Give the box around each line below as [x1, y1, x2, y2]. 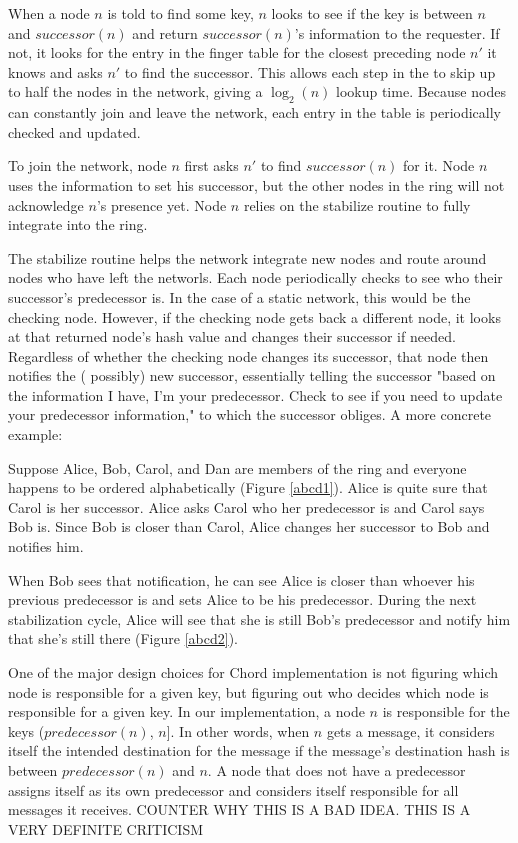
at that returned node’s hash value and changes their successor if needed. [8, 326, 456, 347]
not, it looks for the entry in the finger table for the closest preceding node [8, 42, 466, 63]
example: [8, 424, 63, 445]
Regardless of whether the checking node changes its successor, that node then [8, 345, 489, 366]
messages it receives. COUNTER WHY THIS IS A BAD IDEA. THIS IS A [8, 799, 471, 820]
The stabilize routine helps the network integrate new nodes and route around [8, 247, 487, 268]
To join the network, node [8, 155, 167, 176]
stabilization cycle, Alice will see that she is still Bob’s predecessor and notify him [8, 608, 511, 629]
